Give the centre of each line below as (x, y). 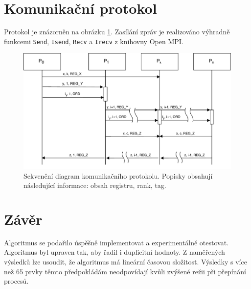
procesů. (16, 281)
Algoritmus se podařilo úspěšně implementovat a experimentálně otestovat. (116, 242)
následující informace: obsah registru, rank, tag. (95, 185)
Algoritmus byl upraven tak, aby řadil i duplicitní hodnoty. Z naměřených (114, 252)
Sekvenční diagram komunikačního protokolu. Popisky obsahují (118, 175)
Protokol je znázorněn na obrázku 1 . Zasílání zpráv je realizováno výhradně (117, 32)
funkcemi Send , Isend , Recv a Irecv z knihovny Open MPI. (94, 41)
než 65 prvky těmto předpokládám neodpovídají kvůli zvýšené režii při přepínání (125, 271)
